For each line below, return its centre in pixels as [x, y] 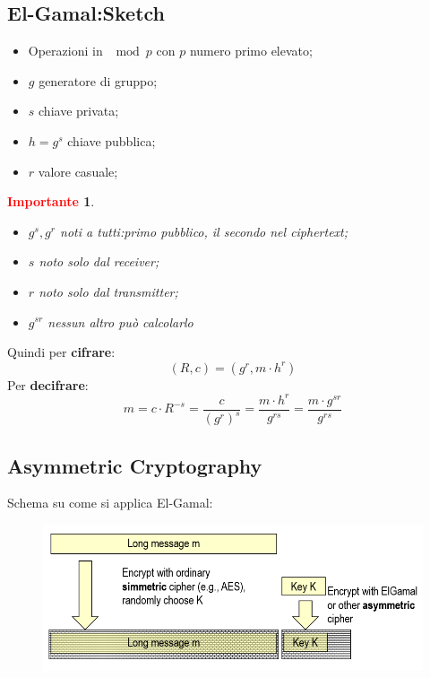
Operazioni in [65, 51]
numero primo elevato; [251, 51]
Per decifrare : [48, 384]
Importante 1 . [51, 201]
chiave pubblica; [112, 140]
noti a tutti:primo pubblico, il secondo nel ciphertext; [204, 231]
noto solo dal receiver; [99, 261]
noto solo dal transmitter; [108, 291]
